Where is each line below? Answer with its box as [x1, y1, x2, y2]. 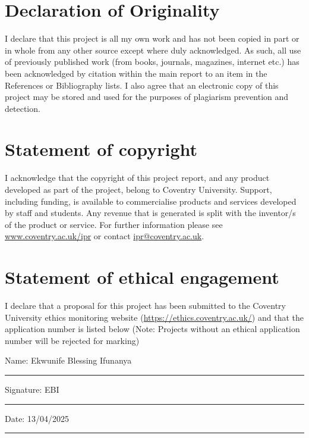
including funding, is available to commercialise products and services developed [5, 195, 297, 207]
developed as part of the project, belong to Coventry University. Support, [5, 183, 272, 195]
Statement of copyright [5, 137, 198, 161]
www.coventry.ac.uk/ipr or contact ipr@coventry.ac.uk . [5, 230, 204, 242]
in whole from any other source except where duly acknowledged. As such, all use [5, 43, 301, 56]
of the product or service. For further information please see [5, 218, 223, 230]
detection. [5, 102, 40, 114]
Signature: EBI [5, 383, 59, 396]
